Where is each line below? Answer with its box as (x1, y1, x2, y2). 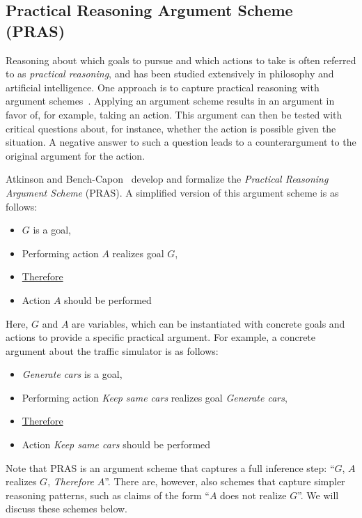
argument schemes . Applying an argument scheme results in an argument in (6, 93, 335, 108)
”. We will (297, 487, 339, 502)
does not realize (220, 487, 287, 502)
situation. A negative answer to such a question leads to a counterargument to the (6, 135, 356, 149)
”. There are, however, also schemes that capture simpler (104, 474, 345, 489)
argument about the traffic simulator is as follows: (6, 343, 219, 358)
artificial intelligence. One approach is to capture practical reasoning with (6, 79, 320, 94)
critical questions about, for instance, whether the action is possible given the (6, 121, 336, 135)
